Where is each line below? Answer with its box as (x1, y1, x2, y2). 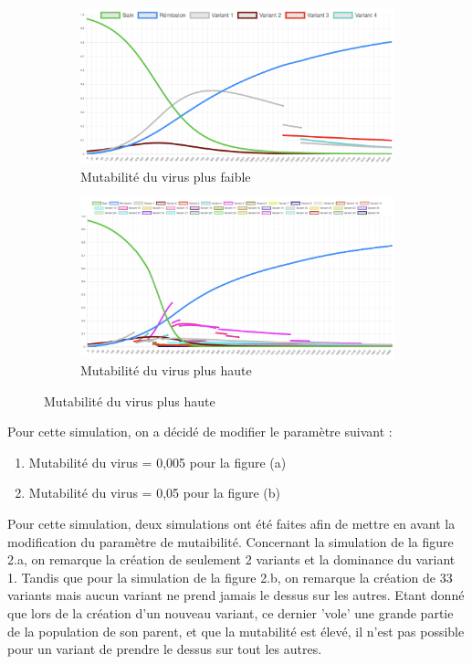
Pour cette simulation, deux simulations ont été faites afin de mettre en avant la (7, 514, 456, 533)
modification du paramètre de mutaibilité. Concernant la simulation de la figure (7, 532, 454, 551)
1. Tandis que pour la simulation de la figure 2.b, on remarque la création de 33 (7, 567, 453, 586)
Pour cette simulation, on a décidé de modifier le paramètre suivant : (7, 422, 393, 441)
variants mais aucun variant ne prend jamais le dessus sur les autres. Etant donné (7, 585, 465, 605)
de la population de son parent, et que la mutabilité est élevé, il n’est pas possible (7, 621, 465, 640)
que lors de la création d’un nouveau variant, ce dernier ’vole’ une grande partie (7, 604, 454, 623)
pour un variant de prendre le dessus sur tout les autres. (7, 639, 322, 659)
